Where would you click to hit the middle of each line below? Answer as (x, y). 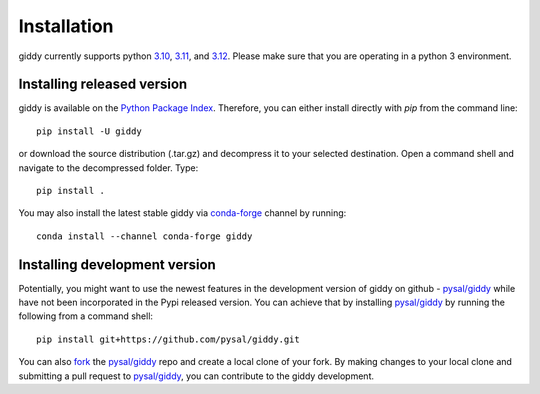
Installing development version (117, 264)
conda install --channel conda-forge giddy (144, 236)
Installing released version (103, 84)
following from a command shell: (86, 316)
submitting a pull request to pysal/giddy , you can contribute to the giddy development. (196, 376)
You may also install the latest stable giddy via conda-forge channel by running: (182, 213)
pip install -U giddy (89, 131)
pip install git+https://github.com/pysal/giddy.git (168, 339)
